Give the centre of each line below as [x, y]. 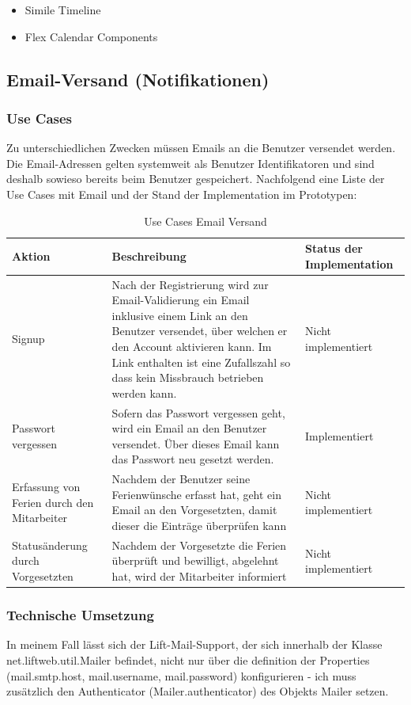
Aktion [31, 255]
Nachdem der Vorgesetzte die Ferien [199, 545]
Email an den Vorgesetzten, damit [194, 510]
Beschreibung [149, 255]
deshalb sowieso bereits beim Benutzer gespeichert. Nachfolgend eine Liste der [196, 179]
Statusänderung [50, 545]
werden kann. [144, 393]
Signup [28, 339]
